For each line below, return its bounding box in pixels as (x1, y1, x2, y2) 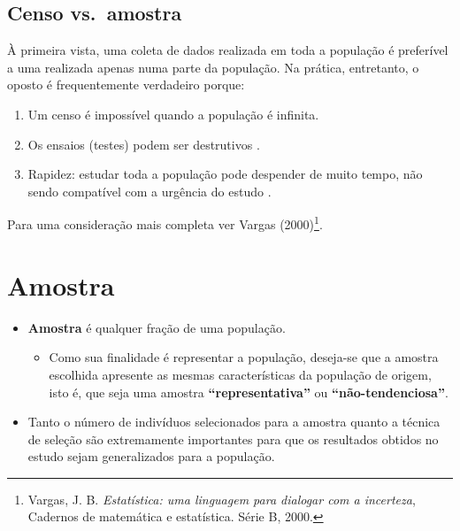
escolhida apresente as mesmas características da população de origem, (49, 365, 432, 383)
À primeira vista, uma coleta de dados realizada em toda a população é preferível (7, 41, 448, 59)
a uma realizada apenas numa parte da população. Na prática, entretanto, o (7, 58, 419, 76)
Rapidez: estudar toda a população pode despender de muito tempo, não (27, 165, 423, 183)
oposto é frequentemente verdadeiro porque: (7, 75, 245, 94)
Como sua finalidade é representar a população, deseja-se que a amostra (49, 348, 439, 366)
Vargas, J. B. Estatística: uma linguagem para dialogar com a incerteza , (27, 489, 416, 508)
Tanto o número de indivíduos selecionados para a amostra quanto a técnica (27, 412, 441, 431)
